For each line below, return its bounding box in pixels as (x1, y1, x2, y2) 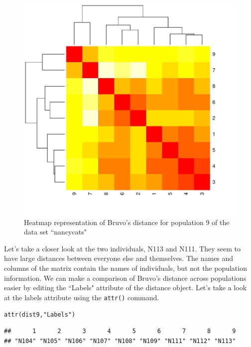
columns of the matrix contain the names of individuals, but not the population (4, 262, 247, 273)
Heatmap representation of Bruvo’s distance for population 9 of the (24, 217, 230, 227)
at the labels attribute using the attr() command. (4, 292, 159, 302)
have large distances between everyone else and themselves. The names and (4, 253, 234, 263)
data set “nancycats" (24, 227, 87, 237)
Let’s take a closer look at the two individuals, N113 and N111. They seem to (4, 243, 241, 253)
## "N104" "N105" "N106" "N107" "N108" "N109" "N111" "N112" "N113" (4, 337, 236, 345)
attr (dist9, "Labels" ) (4, 311, 76, 319)
